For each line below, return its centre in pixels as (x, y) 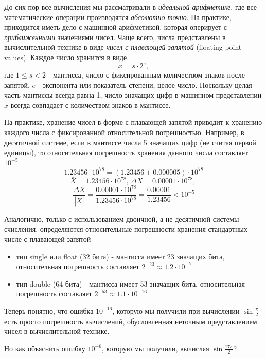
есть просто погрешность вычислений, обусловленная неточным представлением (131, 321)
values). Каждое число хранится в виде (66, 57)
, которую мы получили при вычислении (176, 310)
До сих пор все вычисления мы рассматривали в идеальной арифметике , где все (131, 7)
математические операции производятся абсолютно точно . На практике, (118, 17)
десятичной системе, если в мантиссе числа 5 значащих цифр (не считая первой (130, 142)
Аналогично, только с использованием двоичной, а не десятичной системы (122, 219)
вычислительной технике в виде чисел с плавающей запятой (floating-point (123, 47)
